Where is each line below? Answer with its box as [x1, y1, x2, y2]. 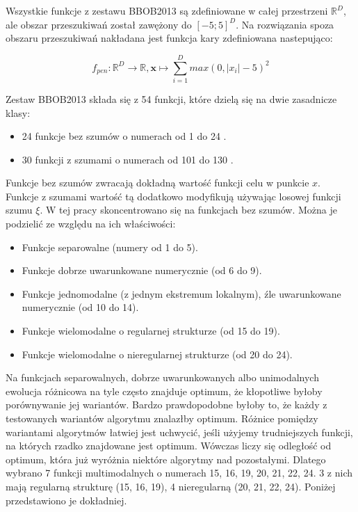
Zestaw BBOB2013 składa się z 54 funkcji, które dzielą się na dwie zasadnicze [6, 91, 337, 106]
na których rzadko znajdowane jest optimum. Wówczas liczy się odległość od [6, 438, 332, 453]
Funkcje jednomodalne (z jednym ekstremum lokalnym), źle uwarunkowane [22, 286, 341, 301]
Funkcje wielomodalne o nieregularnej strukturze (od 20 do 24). [22, 346, 293, 361]
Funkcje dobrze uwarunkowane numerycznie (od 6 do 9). [22, 263, 262, 278]
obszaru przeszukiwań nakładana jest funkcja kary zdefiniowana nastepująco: [6, 31, 333, 45]
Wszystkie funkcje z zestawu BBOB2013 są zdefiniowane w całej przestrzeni [6, 3, 328, 17]
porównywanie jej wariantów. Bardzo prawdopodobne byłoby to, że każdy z [6, 397, 327, 412]
